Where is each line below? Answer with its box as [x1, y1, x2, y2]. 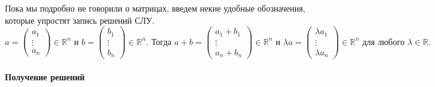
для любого [362, 38, 405, 47]
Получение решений [5, 70, 85, 83]
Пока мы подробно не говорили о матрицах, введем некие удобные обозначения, [5, 2, 305, 14]
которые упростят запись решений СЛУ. [5, 13, 155, 26]
